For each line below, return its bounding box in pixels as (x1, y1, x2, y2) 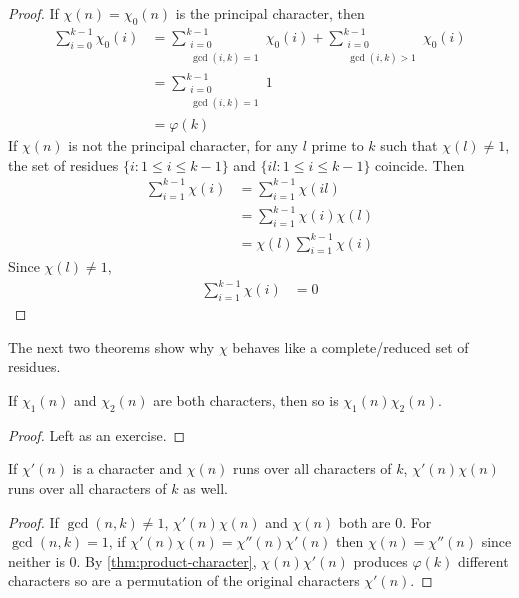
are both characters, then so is (153, 390, 339, 411)
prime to (311, 135, 364, 156)
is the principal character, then (175, 3, 365, 23)
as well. (183, 478, 228, 498)
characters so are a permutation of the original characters (8, 570, 360, 591)
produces (353, 550, 408, 571)
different (457, 550, 509, 571)
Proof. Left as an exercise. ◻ (8, 424, 186, 445)
